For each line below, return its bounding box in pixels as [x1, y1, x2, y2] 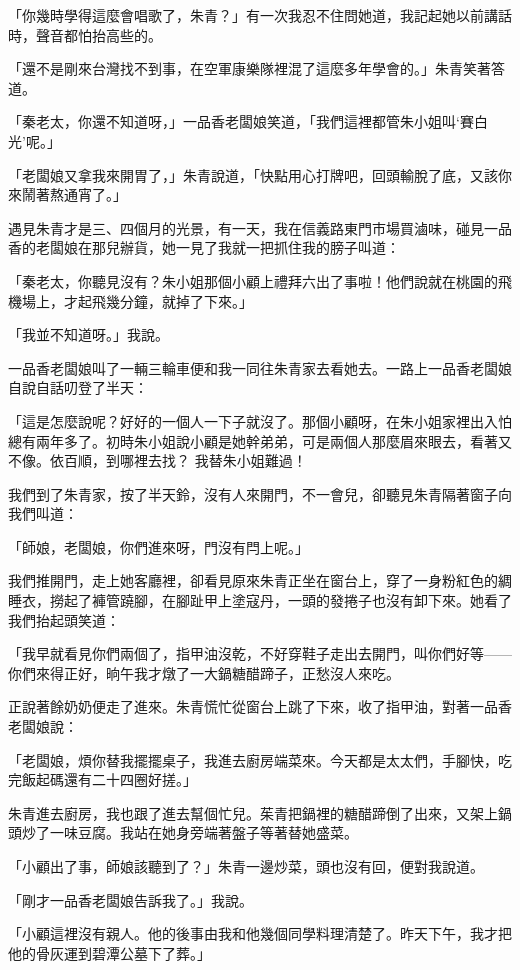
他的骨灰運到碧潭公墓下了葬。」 [8, 942, 211, 963]
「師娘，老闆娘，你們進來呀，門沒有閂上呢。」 [8, 536, 309, 557]
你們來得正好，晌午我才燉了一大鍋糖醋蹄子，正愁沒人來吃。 [8, 662, 400, 683]
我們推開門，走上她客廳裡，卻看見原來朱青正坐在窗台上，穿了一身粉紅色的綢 [8, 570, 512, 591]
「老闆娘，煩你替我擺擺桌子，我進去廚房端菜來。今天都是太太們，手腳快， [8, 749, 498, 770]
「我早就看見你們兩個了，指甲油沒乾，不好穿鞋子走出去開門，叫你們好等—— [8, 643, 512, 664]
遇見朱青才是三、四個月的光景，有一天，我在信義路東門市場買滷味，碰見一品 [8, 217, 512, 238]
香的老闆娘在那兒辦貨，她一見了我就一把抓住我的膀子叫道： [8, 237, 400, 258]
